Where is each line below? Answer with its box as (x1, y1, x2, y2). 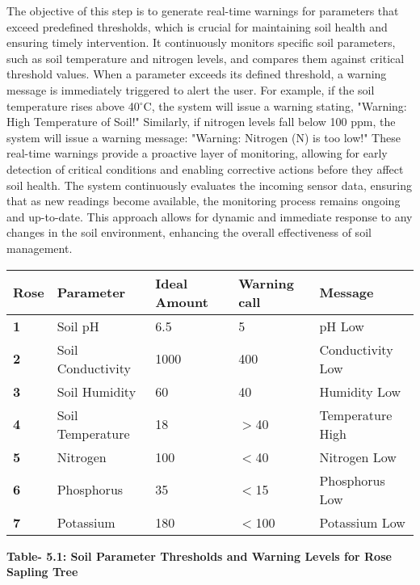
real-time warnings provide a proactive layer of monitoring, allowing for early (6, 145, 388, 162)
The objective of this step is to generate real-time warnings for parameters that (6, 2, 399, 19)
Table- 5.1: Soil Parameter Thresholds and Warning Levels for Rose (6, 547, 392, 564)
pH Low (319, 316, 364, 335)
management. (6, 239, 73, 256)
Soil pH (57, 316, 99, 335)
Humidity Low (319, 381, 401, 401)
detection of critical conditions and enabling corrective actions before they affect (6, 160, 404, 177)
